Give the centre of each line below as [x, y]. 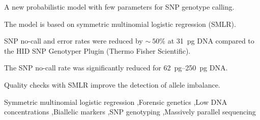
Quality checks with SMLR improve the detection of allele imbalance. [112, 84]
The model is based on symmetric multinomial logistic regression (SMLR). [120, 24]
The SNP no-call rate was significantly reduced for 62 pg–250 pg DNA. [116, 68]
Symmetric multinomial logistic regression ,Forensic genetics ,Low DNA [116, 102]
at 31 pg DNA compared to [211, 41]
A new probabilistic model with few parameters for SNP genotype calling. [119, 7]
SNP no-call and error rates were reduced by [74, 41]
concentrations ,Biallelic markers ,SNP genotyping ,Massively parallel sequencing [130, 112]
